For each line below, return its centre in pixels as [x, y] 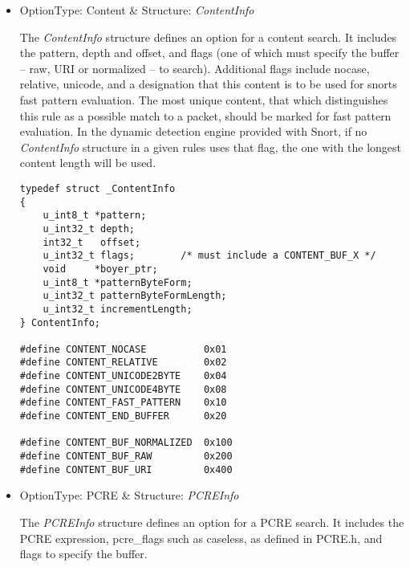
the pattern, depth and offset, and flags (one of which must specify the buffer [209, 53]
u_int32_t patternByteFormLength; [135, 296]
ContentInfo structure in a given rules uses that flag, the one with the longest [210, 147]
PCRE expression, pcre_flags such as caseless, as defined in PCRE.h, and [201, 538]
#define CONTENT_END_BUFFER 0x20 [123, 416]
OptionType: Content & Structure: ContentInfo [137, 10]
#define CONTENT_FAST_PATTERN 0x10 [123, 403]
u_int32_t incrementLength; [118, 309]
